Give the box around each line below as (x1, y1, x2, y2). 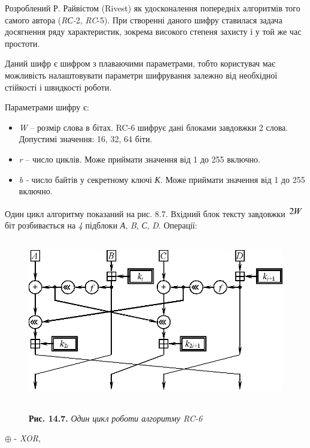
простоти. (5, 37, 40, 49)
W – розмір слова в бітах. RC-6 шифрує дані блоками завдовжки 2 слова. (19, 121, 288, 133)
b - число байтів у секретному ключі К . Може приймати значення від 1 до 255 (19, 173, 305, 185)
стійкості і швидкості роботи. (5, 80, 112, 93)
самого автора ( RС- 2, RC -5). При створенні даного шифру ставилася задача (5, 13, 282, 26)
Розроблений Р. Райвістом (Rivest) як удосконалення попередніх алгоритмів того (5, 2, 300, 14)
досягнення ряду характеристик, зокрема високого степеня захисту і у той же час (5, 25, 302, 38)
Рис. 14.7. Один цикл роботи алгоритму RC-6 (29, 411, 203, 424)
